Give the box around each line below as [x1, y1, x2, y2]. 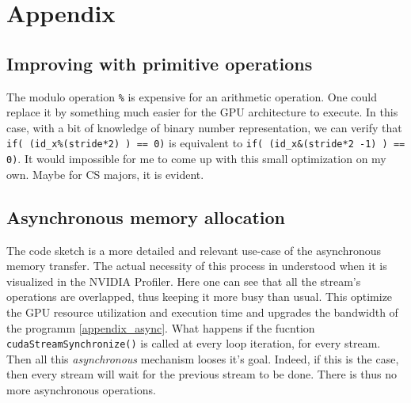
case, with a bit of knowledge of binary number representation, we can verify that [6, 119, 402, 135]
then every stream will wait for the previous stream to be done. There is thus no [6, 366, 397, 382]
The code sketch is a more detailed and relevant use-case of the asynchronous [6, 241, 382, 258]
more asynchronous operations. [6, 381, 156, 397]
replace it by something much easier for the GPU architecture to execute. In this [6, 104, 398, 120]
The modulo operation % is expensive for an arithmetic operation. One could [6, 88, 377, 105]
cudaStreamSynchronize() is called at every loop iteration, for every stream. [6, 335, 381, 352]
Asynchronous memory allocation [6, 204, 286, 229]
